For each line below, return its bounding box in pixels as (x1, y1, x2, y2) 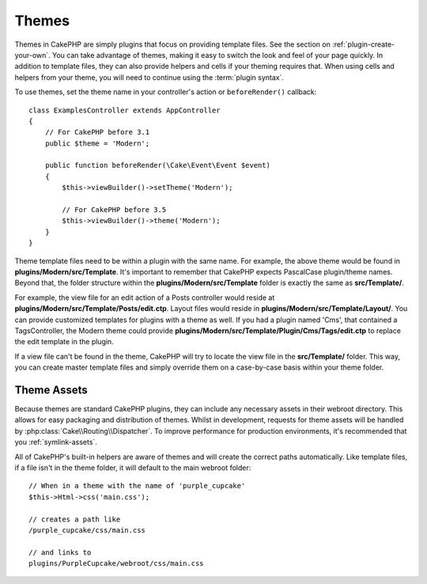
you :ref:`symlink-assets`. (14, 438, 98, 447)
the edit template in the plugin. (14, 337, 114, 347)
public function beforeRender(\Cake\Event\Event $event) (44, 161, 270, 170)
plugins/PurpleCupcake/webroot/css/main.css (28, 559, 205, 568)
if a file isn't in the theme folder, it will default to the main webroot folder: (14, 463, 251, 472)
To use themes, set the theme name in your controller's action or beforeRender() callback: (14, 87, 317, 97)
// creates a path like (28, 514, 121, 524)
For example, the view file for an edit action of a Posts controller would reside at (14, 293, 275, 302)
